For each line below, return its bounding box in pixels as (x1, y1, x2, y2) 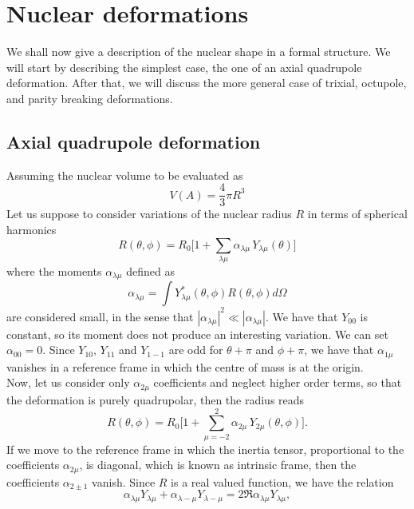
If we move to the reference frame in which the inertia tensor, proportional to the (6, 440, 404, 457)
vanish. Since (92, 473, 156, 490)
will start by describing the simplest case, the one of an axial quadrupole (6, 58, 362, 75)
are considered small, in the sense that (6, 308, 194, 324)
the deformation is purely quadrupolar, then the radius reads (6, 391, 305, 408)
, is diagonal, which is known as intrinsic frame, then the (79, 456, 357, 473)
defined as (126, 262, 175, 279)
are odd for (168, 341, 223, 358)
